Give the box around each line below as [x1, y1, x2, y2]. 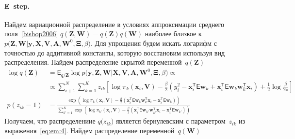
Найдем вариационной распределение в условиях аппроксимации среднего [4, 19, 224, 29]
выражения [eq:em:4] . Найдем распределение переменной [4, 125, 175, 136]
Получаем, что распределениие [4, 116, 96, 126]
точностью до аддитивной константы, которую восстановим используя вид [4, 47, 225, 57]
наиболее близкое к [145, 28, 202, 39]
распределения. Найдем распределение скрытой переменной [4, 57, 182, 67]
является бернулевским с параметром [115, 116, 226, 126]
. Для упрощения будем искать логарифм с [91, 38, 217, 48]
